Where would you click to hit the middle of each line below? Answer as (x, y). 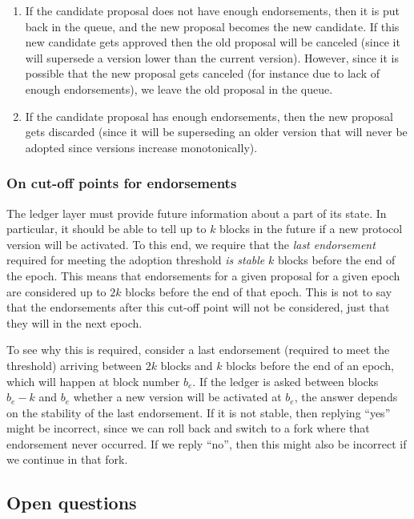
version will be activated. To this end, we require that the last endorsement (191, 244)
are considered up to (56, 291)
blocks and (187, 365)
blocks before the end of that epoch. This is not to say (259, 291)
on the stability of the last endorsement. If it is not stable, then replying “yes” (199, 412)
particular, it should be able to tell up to (107, 229)
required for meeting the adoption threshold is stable (136, 260)
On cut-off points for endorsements (122, 183)
